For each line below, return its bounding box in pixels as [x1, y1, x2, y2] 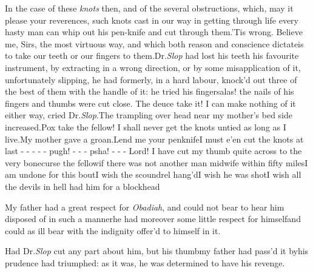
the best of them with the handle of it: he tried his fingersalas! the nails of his [5, 85, 294, 98]
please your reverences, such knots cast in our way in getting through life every [5, 13, 298, 26]
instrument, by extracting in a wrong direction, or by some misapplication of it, [5, 61, 301, 73]
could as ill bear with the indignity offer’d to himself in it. [5, 224, 221, 237]
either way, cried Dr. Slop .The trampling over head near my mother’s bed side [5, 109, 292, 121]
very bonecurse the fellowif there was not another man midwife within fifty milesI [5, 156, 308, 169]
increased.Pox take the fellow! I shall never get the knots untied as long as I [5, 120, 286, 133]
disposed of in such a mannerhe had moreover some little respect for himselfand [5, 212, 301, 225]
